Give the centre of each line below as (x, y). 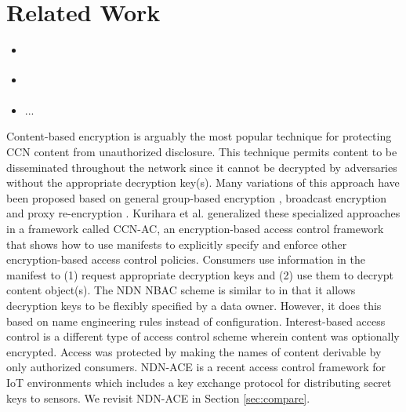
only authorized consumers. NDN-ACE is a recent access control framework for (196, 367)
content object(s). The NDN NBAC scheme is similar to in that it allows (181, 290)
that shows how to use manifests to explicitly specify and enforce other (177, 244)
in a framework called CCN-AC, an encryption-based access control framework (195, 228)
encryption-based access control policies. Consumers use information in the (186, 259)
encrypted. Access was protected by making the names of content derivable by (194, 351)
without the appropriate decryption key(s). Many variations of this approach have (203, 182)
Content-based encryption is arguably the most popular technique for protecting (199, 136)
